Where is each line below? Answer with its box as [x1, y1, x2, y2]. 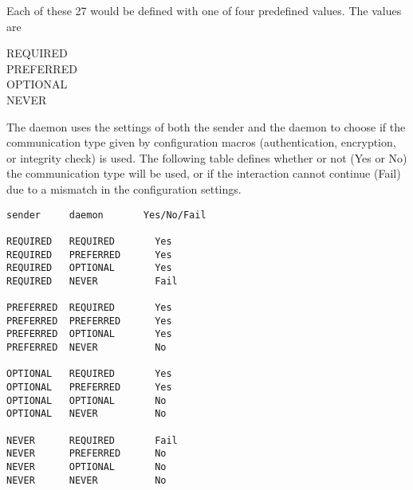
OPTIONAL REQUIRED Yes [6, 368, 172, 380]
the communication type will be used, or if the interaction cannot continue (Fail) [6, 165, 401, 182]
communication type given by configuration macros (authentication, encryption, [6, 134, 396, 151]
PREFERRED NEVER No [6, 342, 167, 354]
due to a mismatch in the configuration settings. [6, 180, 242, 197]
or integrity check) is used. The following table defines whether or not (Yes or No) [6, 149, 407, 166]
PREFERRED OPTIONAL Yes [6, 328, 172, 340]
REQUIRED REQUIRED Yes [6, 235, 172, 247]
